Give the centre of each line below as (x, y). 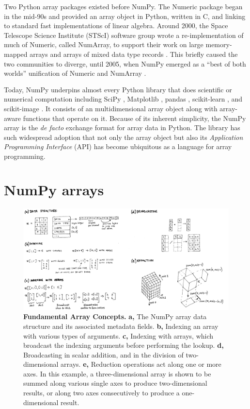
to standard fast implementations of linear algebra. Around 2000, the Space (116, 26)
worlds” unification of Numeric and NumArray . (75, 73)
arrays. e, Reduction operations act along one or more (141, 364)
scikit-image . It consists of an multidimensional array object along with (111, 108)
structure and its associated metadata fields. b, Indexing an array (121, 326)
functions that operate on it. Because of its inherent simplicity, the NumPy (134, 118)
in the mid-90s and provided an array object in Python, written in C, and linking (125, 16)
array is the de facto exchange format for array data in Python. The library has (122, 128)
